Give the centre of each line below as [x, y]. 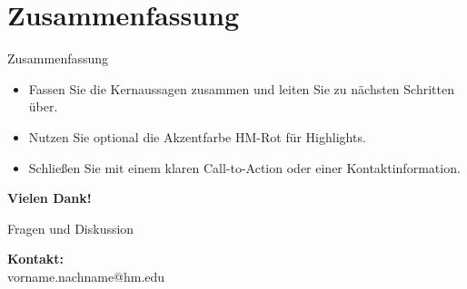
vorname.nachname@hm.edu [86, 276]
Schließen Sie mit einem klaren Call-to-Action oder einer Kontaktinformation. [244, 167]
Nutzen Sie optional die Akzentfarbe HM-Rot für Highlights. [197, 136]
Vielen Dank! [50, 198]
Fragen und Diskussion [71, 228]
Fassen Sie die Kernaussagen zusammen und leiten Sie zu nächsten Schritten [241, 88]
